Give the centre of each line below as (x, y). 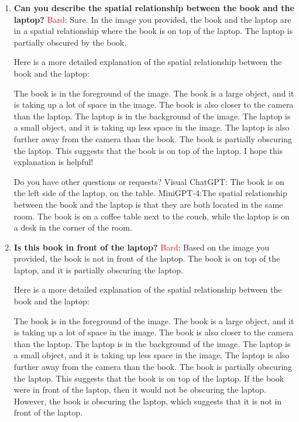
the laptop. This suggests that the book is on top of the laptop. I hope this (148, 150)
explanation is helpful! (54, 162)
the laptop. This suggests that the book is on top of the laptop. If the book (149, 378)
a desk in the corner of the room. (73, 227)
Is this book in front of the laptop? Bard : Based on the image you (141, 247)
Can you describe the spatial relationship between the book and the (154, 8)
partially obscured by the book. (70, 42)
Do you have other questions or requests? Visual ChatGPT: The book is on (149, 181)
